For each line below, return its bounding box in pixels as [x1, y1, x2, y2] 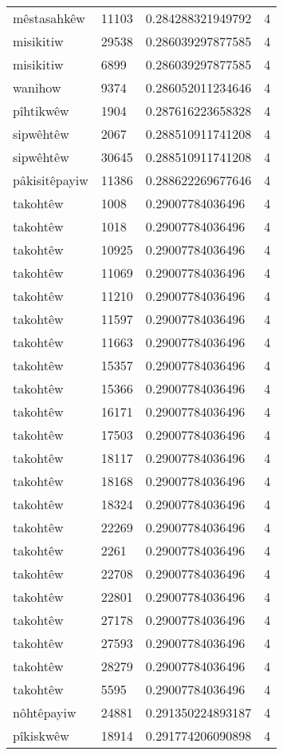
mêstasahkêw [13, 9, 85, 27]
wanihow [13, 78, 61, 97]
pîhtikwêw [13, 101, 69, 120]
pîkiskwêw [13, 726, 69, 745]
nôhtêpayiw [13, 703, 77, 721]
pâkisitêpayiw [13, 171, 88, 189]
